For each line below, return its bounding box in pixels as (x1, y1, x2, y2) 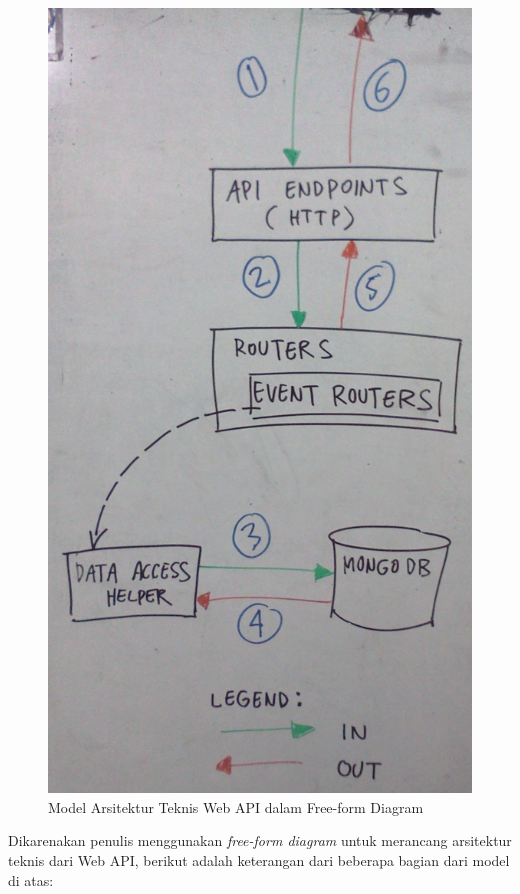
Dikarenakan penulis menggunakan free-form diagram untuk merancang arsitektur (8, 830, 512, 851)
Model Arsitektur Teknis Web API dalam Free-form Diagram (48, 796, 424, 817)
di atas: (8, 869, 54, 890)
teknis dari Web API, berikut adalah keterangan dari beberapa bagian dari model (8, 849, 510, 870)
